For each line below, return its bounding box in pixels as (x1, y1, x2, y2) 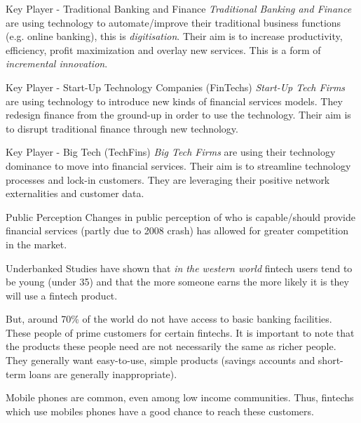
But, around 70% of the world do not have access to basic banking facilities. (6, 311, 332, 326)
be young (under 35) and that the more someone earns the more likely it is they (6, 274, 349, 289)
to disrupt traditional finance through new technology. (6, 121, 238, 135)
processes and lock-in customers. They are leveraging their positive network (6, 172, 330, 187)
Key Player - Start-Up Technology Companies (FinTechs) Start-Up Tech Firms (6, 79, 346, 94)
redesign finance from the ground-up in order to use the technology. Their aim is (6, 107, 351, 122)
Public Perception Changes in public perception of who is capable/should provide (6, 209, 355, 224)
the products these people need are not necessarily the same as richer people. (6, 339, 336, 354)
